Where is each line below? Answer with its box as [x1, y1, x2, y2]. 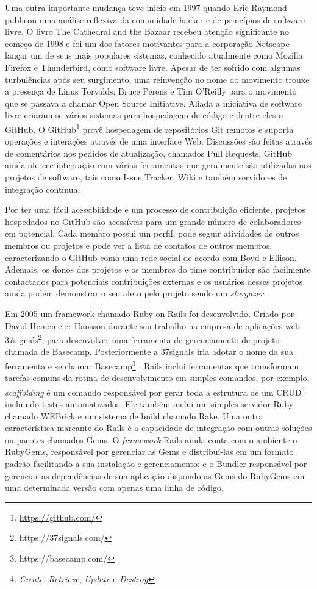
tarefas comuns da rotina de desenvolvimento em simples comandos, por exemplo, [5, 371, 310, 384]
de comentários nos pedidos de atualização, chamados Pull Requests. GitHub [5, 146, 293, 159]
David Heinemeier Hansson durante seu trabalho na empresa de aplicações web [5, 319, 300, 332]
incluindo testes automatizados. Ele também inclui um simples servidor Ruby [5, 398, 294, 410]
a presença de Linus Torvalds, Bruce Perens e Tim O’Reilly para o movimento [5, 85, 297, 98]
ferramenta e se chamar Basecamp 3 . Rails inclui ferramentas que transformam [5, 357, 299, 372]
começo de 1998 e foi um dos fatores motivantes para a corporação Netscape [5, 37, 290, 49]
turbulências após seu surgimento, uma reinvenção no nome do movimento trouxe [5, 73, 310, 85]
